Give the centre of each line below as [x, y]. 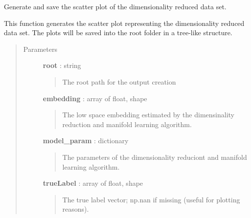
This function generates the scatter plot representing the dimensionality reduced [124, 23]
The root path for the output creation [119, 81]
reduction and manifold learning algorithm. [127, 124]
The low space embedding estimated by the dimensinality [148, 115]
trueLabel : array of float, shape [93, 183]
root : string [62, 65]
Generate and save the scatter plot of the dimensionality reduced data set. [115, 6]
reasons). [76, 209]
